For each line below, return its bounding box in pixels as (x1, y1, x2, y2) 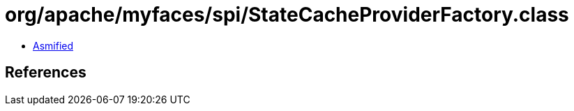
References (5, 64, 86, 82)
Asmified (33, 39, 74, 52)
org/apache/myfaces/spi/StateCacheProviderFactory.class (5, 3, 569, 27)
